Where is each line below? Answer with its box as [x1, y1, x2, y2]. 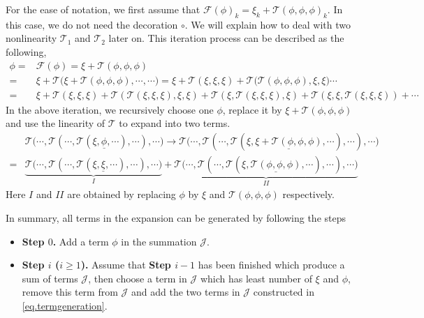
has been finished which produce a [198, 257, 345, 272]
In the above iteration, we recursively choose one [6, 102, 214, 116]
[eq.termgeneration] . [22, 298, 108, 312]
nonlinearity [6, 31, 57, 45]
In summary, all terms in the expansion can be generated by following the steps [6, 210, 346, 225]
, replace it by [222, 102, 282, 116]
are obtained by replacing [67, 187, 176, 202]
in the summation [121, 234, 197, 248]
